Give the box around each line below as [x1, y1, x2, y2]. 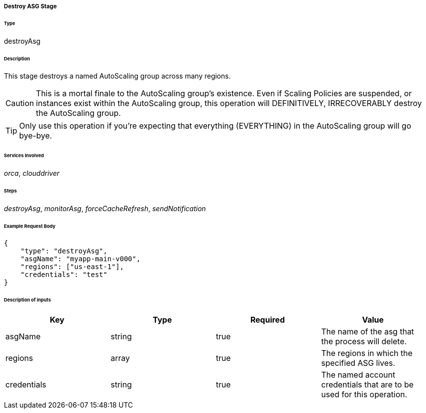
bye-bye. [19, 131, 52, 141]
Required [250, 315, 285, 325]
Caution [5, 98, 34, 109]
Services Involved [4, 153, 44, 159]
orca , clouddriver [4, 169, 60, 178]
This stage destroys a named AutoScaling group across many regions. [4, 72, 231, 81]
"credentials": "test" [20, 271, 107, 279]
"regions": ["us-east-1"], [20, 263, 124, 271]
